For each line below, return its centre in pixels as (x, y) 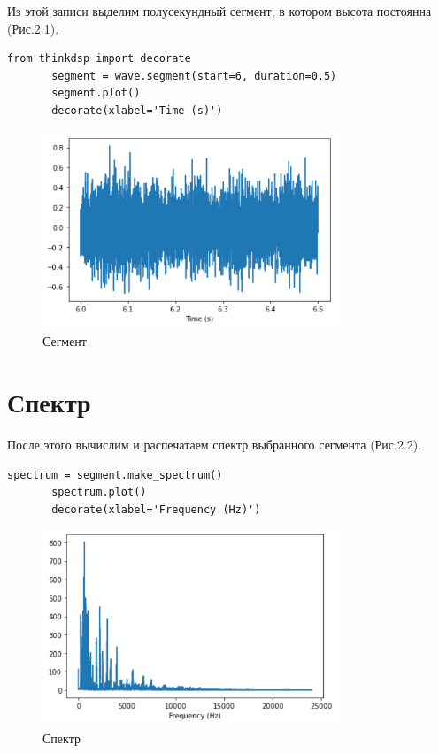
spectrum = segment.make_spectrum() (115, 475)
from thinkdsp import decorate (99, 59)
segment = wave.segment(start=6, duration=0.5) (194, 76)
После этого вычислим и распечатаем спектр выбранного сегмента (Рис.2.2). (215, 445)
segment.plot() (96, 93)
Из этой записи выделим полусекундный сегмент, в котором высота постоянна (219, 11)
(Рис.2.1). (33, 28)
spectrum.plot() (99, 492)
